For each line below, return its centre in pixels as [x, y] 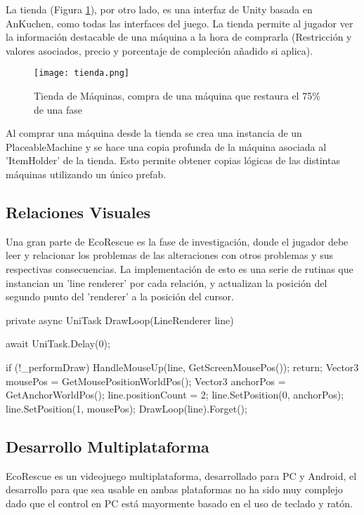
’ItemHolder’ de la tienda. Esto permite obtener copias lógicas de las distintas [173, 160]
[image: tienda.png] [82, 73]
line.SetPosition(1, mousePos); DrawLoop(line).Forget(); [126, 408]
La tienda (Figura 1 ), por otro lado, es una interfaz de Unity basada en [159, 9]
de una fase [58, 109]
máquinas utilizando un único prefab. [86, 174]
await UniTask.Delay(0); [58, 343]
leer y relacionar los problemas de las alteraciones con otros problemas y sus [169, 255]
